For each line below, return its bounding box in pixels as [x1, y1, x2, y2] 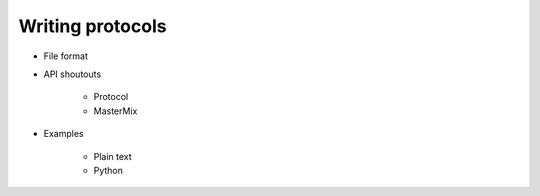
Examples [43, 128, 84, 140]
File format [43, 50, 89, 62]
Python [93, 164, 124, 176]
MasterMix [93, 105, 138, 117]
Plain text [93, 150, 132, 162]
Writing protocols [18, 15, 167, 37]
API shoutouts [43, 68, 102, 80]
